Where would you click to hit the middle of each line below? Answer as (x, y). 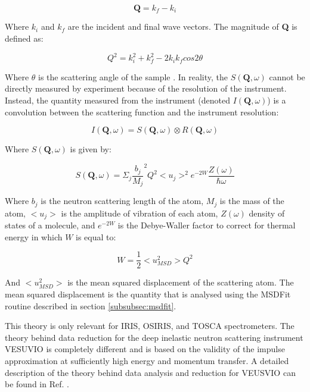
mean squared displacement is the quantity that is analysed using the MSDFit (148, 294)
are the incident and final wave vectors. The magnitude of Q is (182, 26)
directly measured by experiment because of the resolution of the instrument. (146, 88)
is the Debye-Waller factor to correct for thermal (207, 225)
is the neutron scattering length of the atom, (122, 201)
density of (267, 213)
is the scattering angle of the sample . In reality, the (133, 76)
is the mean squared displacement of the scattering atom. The (181, 282)
